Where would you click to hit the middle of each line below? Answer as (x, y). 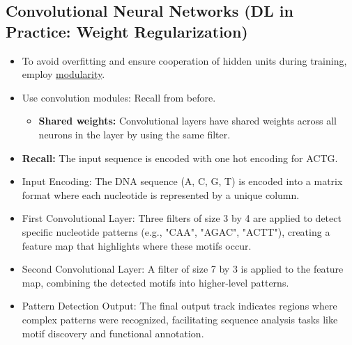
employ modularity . (63, 74)
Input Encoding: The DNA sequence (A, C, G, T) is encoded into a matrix (182, 181)
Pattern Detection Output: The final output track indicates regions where (179, 306)
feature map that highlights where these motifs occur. (137, 245)
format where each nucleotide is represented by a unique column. (161, 194)
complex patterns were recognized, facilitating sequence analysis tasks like (180, 319)
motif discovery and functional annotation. (113, 333)
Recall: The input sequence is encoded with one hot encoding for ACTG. (180, 158)
